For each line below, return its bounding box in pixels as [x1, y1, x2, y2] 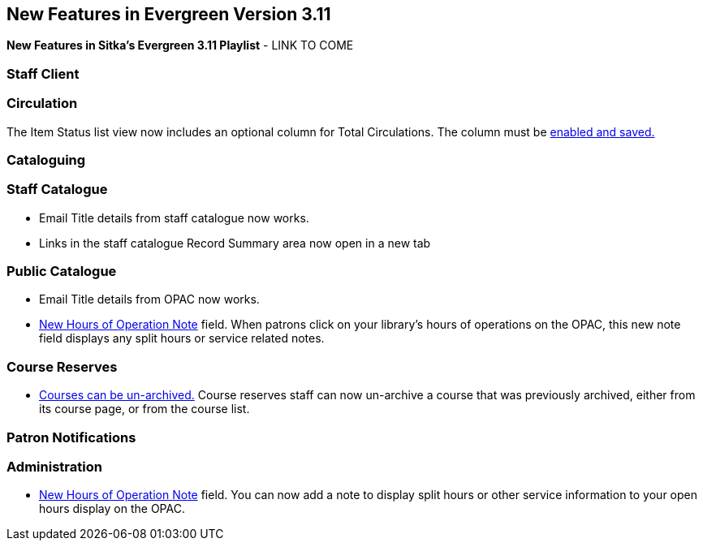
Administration [6, 458, 102, 475]
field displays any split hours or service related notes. [39, 331, 325, 346]
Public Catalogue [6, 263, 117, 280]
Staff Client [6, 65, 80, 82]
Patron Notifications [6, 429, 136, 446]
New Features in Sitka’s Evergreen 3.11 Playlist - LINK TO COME [6, 38, 354, 53]
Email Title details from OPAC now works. [39, 292, 260, 307]
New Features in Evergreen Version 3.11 [6, 4, 331, 24]
